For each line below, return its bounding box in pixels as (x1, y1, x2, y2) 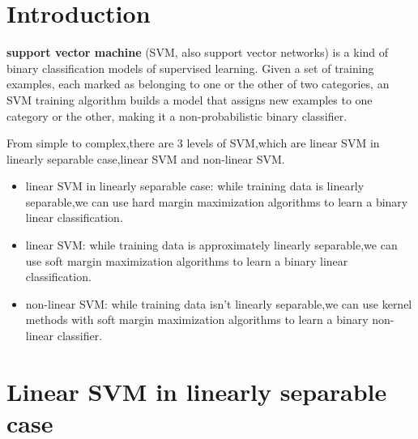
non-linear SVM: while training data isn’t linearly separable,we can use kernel (25, 295, 412, 312)
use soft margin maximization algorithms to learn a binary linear (25, 252, 348, 269)
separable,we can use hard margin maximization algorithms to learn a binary (25, 193, 408, 210)
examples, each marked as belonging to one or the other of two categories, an (6, 75, 390, 92)
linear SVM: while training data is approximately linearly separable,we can (25, 237, 398, 254)
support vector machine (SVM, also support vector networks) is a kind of (6, 44, 389, 61)
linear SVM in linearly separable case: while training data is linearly (25, 177, 365, 194)
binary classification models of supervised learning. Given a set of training (6, 59, 374, 76)
